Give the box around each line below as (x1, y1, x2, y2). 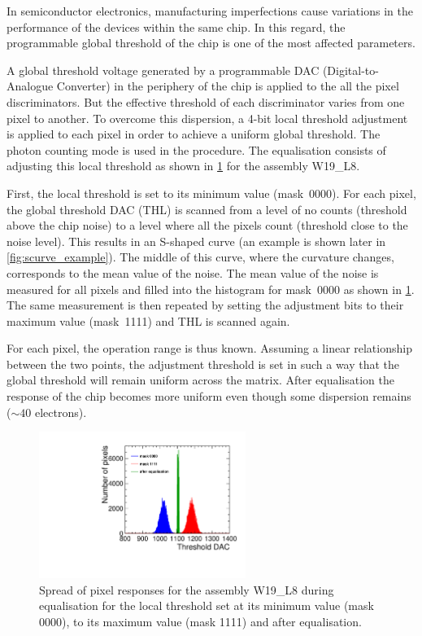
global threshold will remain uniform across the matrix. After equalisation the (7, 371, 394, 388)
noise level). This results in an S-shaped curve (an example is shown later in (7, 232, 386, 249)
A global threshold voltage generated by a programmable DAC (7, 61, 320, 78)
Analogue (7, 77, 54, 94)
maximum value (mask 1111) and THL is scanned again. (7, 312, 290, 329)
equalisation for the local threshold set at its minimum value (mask (39, 597, 374, 614)
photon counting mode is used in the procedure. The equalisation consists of (7, 141, 386, 158)
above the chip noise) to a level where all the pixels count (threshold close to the (7, 217, 408, 234)
